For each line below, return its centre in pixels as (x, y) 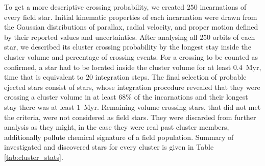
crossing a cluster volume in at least (60, 97)
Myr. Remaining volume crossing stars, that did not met (172, 106)
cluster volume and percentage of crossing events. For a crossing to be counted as (131, 56)
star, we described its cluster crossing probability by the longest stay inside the (128, 47)
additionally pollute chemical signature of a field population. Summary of (119, 137)
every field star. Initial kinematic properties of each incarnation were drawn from (131, 17)
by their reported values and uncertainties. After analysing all (101, 37)
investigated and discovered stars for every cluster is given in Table (109, 147)
